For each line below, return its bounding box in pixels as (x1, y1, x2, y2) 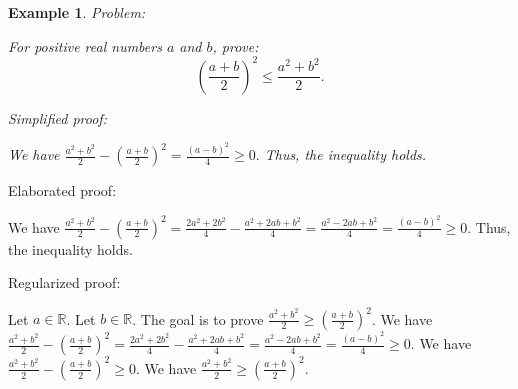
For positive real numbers (8, 35, 162, 56)
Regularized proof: (8, 272, 121, 293)
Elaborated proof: (8, 180, 117, 201)
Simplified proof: (8, 107, 107, 128)
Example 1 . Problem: (8, 2, 146, 22)
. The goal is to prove (132, 308, 264, 329)
